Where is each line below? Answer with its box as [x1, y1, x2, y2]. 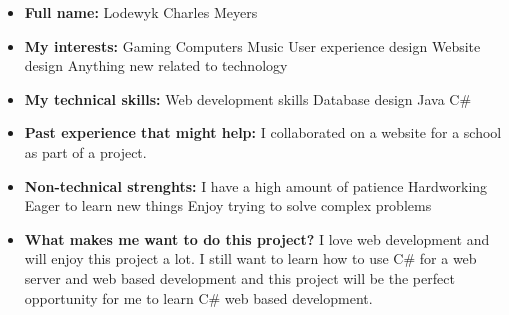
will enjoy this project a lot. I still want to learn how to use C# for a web [24, 248, 477, 269]
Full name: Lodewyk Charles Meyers [24, 2, 258, 22]
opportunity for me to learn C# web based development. [24, 287, 373, 308]
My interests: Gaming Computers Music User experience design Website [24, 35, 481, 56]
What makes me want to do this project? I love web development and [24, 228, 490, 249]
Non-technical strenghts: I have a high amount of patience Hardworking [24, 175, 488, 196]
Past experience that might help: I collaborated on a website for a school [24, 122, 502, 143]
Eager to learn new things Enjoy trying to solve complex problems [24, 195, 432, 216]
